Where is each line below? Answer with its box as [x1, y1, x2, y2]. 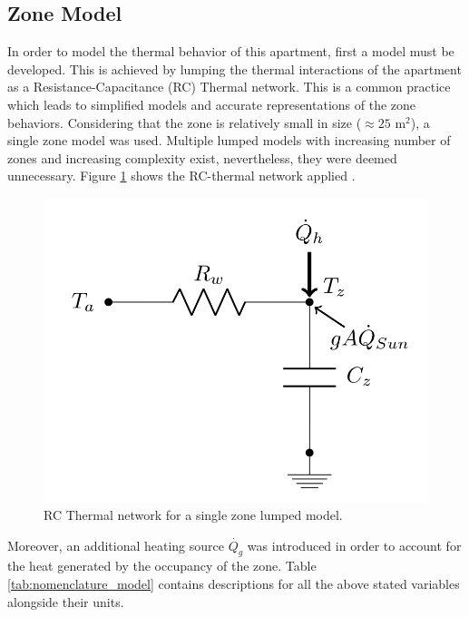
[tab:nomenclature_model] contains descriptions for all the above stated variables [7, 574, 460, 593]
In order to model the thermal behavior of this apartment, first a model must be [7, 42, 454, 61]
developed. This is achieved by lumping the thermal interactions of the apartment [7, 59, 462, 78]
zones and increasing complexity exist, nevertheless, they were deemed [7, 148, 397, 167]
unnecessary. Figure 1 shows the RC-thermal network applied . [7, 166, 356, 185]
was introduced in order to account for [247, 535, 462, 554]
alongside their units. [7, 592, 124, 611]
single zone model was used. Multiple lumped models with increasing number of [7, 131, 451, 150]
